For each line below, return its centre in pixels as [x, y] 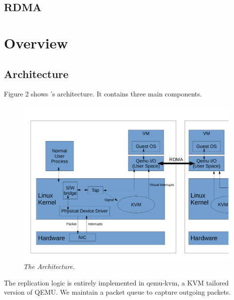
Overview [36, 42]
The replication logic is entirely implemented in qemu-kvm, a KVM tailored [117, 282]
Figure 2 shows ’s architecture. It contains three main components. [103, 94]
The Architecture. [49, 266]
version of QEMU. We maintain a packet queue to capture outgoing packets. [117, 292]
